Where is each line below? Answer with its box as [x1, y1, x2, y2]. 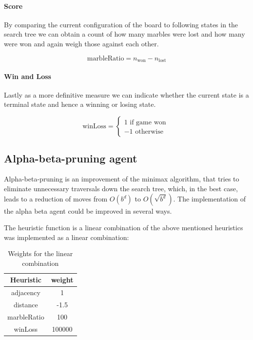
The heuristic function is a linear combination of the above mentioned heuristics [4, 222, 243, 232]
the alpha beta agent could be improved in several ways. [4, 206, 172, 216]
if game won [130, 119, 166, 126]
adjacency [11, 287, 40, 298]
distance [13, 300, 38, 310]
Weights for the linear [8, 248, 73, 259]
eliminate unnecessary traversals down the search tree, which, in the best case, [4, 183, 238, 193]
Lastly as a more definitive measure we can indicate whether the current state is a [4, 89, 249, 100]
